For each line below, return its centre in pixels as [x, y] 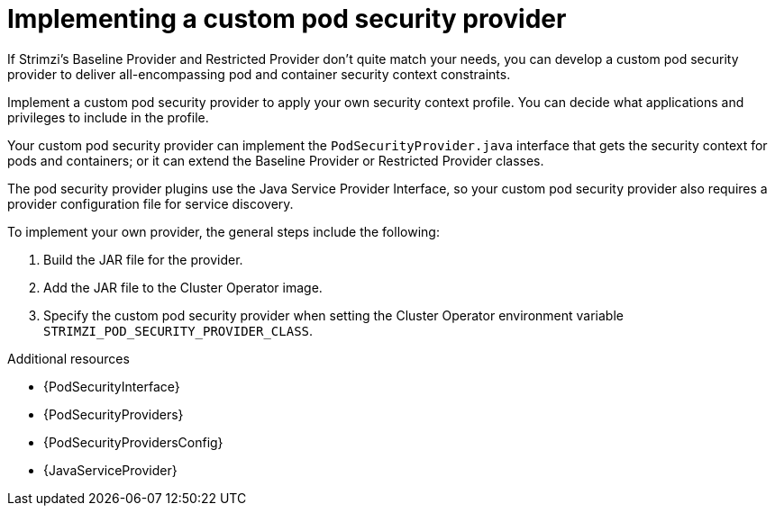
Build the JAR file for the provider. [143, 259]
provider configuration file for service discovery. [150, 203]
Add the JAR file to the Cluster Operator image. [183, 287]
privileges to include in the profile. [108, 117]
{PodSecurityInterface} [112, 386]
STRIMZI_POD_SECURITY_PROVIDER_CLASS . [178, 330]
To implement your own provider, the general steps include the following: [223, 231]
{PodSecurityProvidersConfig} [133, 442]
